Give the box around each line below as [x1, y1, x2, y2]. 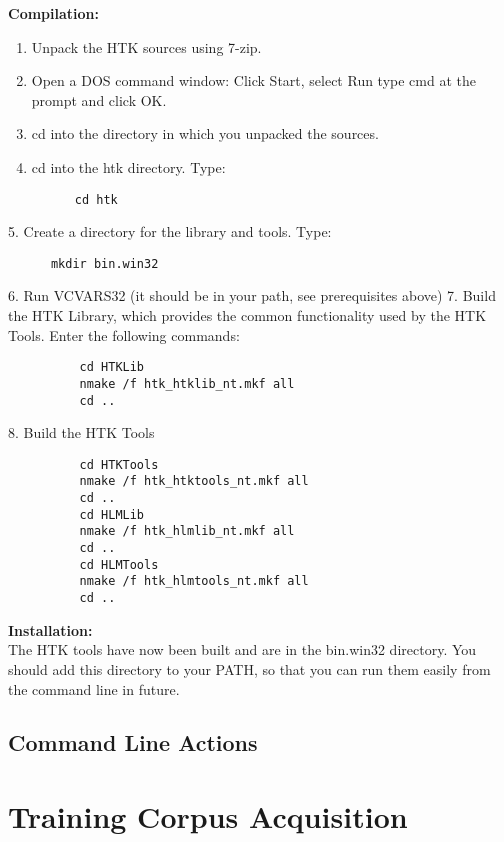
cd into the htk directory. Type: [31, 156, 226, 177]
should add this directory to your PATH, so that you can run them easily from [8, 658, 491, 679]
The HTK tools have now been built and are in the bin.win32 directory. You [8, 639, 477, 660]
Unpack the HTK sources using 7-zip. [31, 36, 262, 57]
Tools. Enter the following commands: [8, 324, 240, 345]
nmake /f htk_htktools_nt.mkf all [79, 474, 309, 489]
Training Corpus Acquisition [8, 796, 408, 837]
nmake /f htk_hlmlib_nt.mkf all [79, 524, 295, 539]
